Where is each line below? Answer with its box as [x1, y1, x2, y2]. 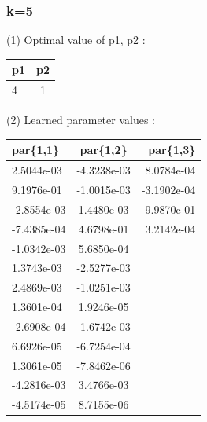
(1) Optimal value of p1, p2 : [6, 31, 146, 48]
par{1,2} [79, 141, 128, 158]
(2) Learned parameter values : [6, 112, 155, 128]
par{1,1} [12, 141, 60, 158]
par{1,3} [148, 141, 196, 158]
